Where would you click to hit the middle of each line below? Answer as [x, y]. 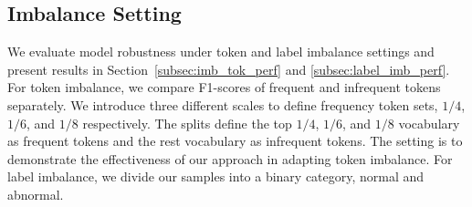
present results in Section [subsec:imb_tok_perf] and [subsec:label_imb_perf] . [229, 69]
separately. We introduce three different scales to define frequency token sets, [223, 104]
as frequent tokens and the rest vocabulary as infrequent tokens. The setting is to [235, 141]
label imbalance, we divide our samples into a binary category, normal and [216, 176]
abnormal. [36, 194]
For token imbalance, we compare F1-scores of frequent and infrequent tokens [224, 87]
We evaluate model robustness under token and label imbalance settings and [221, 52]
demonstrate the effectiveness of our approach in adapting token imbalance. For [230, 158]
